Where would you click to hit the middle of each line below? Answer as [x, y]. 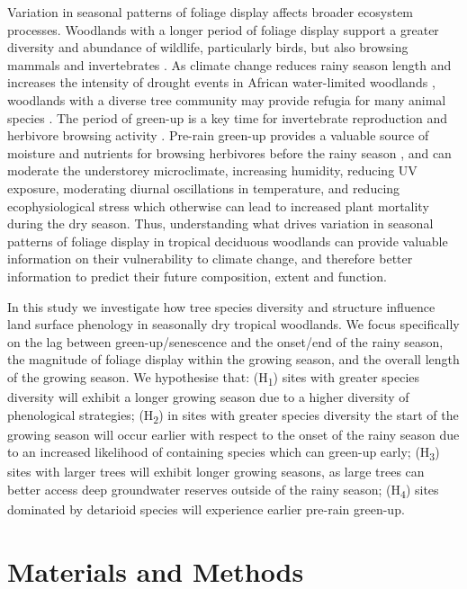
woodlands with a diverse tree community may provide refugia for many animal [227, 99]
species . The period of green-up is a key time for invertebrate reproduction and [227, 117]
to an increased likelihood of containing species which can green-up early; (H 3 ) [224, 453]
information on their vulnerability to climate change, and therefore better [210, 259]
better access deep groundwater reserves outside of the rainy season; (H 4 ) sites [223, 491]
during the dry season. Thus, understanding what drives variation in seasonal [220, 223]
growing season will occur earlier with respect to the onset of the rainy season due [233, 434]
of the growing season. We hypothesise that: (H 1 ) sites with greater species [214, 378]
